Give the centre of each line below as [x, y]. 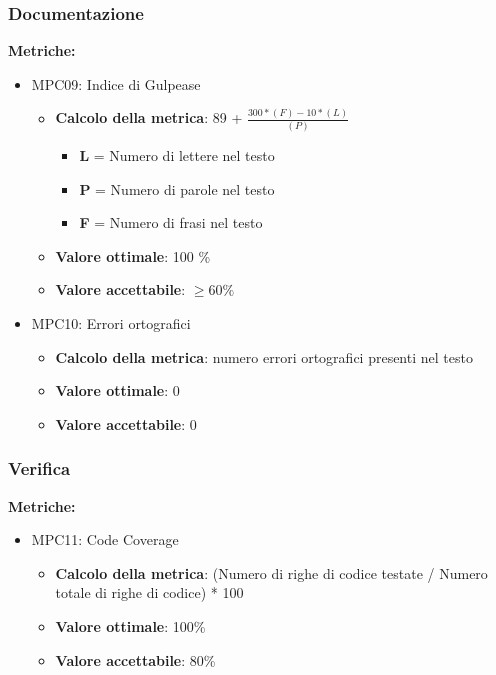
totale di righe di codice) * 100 [149, 592]
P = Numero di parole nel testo [177, 188]
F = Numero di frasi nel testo [171, 222]
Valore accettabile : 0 [126, 423]
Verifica [39, 468]
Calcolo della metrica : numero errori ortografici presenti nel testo [264, 356]
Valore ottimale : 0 [117, 390]
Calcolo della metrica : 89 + [149, 117]
